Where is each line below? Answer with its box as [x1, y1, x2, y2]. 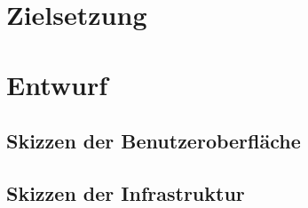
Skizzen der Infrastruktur [6, 179, 245, 206]
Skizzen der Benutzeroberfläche [6, 127, 301, 155]
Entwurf [6, 66, 108, 102]
